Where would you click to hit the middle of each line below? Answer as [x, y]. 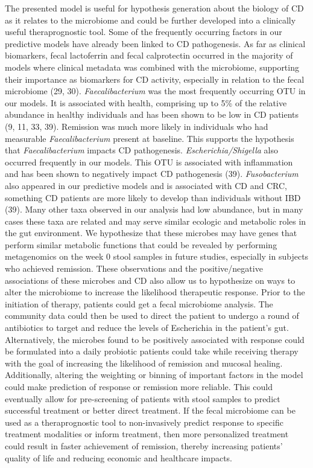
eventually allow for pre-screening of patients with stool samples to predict [143, 398]
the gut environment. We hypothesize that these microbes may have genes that [151, 233]
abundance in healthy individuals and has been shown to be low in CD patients [152, 114]
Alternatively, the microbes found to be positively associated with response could [155, 339]
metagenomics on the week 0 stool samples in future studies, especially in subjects [157, 256]
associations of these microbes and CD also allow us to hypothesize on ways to [150, 280]
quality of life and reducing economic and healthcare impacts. [119, 457]
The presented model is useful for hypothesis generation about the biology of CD [154, 8]
